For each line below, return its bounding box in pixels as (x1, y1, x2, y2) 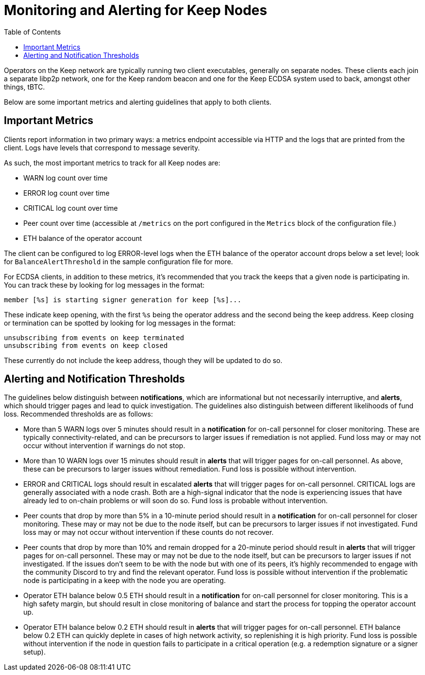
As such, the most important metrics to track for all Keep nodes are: (4, 158, 221, 167)
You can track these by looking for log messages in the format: (4, 280, 205, 289)
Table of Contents (4, 27, 61, 36)
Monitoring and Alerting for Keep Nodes (4, 2, 267, 18)
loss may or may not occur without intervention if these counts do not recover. (23, 528, 274, 537)
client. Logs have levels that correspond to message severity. (4, 143, 200, 152)
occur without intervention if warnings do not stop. (23, 441, 186, 450)
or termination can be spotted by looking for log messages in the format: (4, 318, 236, 327)
